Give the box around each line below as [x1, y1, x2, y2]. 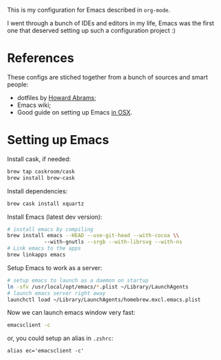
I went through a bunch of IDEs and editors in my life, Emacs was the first [7, 19, 215, 27]
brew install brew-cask [7, 174, 75, 181]
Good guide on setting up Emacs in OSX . [16, 108, 132, 116]
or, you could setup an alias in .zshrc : [7, 334, 113, 342]
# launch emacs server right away [7, 289, 106, 297]
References [7, 51, 74, 66]
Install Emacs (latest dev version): [7, 213, 103, 221]
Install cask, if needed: [7, 154, 71, 163]
